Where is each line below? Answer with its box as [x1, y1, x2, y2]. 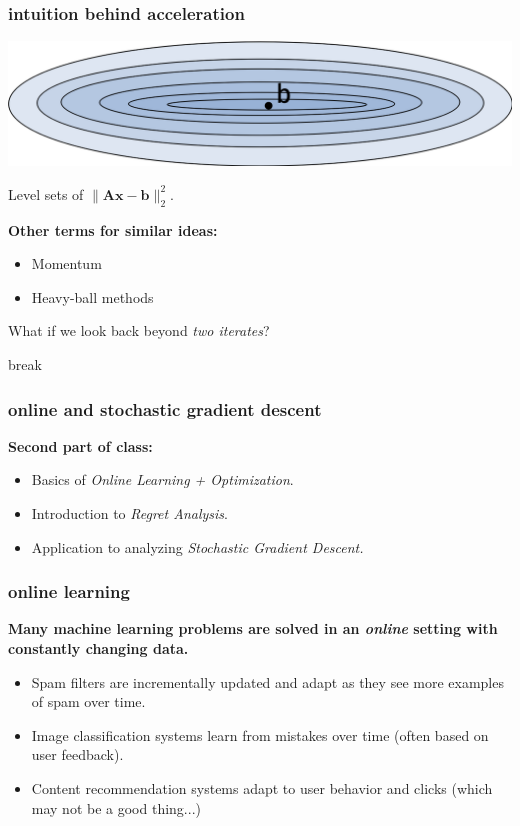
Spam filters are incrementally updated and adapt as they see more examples [31, 671, 504, 692]
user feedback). [31, 744, 124, 765]
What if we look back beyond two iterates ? [8, 320, 270, 341]
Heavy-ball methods [31, 286, 154, 307]
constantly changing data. [8, 638, 189, 658]
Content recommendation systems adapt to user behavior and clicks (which [31, 777, 493, 798]
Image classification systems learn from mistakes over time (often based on [31, 724, 489, 745]
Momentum [31, 253, 102, 274]
